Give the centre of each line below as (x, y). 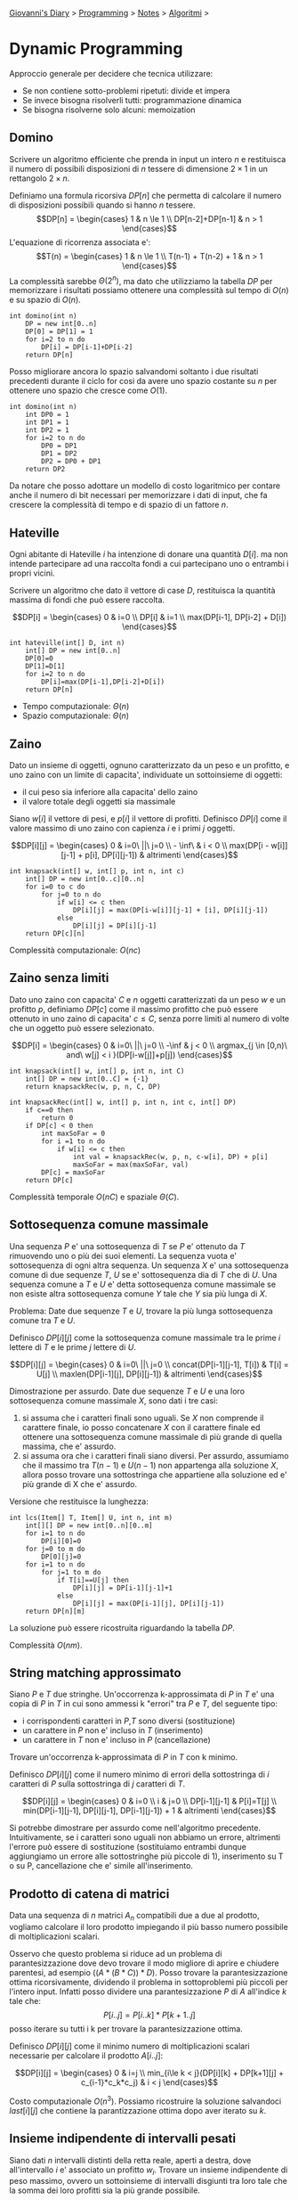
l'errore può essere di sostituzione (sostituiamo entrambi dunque (128, 1847)
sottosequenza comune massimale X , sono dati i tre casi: (113, 1400)
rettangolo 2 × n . (40, 178)
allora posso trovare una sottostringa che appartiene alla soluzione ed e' (154, 1475)
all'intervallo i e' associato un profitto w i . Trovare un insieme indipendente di (149, 2171)
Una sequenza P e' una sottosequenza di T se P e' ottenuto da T (127, 1246)
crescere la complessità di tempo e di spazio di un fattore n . (119, 505)
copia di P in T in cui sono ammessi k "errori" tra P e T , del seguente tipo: (144, 1704)
